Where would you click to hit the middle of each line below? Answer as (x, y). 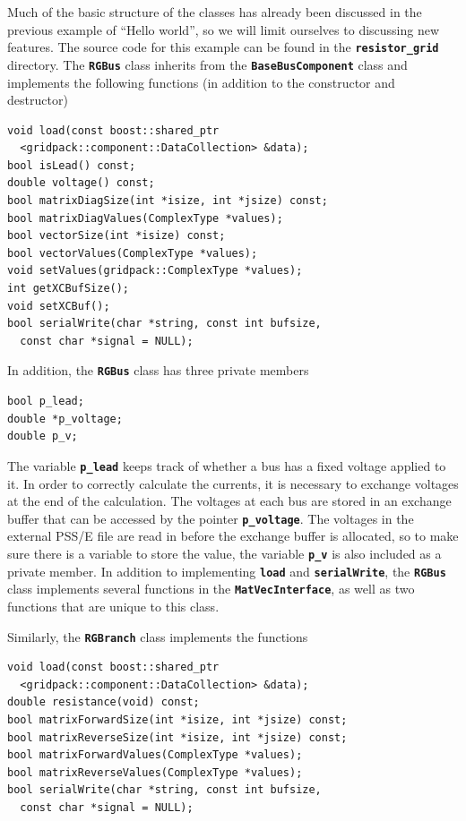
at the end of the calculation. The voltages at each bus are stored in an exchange (229, 501)
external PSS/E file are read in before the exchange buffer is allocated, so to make (233, 536)
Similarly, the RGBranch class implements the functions (158, 636)
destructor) (38, 100)
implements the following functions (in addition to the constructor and (201, 82)
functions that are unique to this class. (113, 606)
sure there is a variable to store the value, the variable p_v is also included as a (224, 553)
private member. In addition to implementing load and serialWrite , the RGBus (227, 571)
